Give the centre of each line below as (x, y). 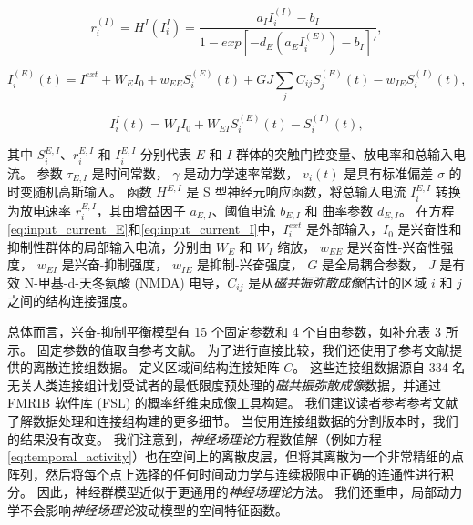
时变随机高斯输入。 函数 (80, 192)
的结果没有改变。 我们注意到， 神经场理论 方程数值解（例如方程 (195, 438)
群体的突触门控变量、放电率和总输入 (345, 154)
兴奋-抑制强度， (121, 264)
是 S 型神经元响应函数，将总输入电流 (296, 192)
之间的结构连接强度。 (71, 301)
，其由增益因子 (141, 210)
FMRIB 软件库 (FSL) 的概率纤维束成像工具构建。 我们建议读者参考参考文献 (233, 403)
